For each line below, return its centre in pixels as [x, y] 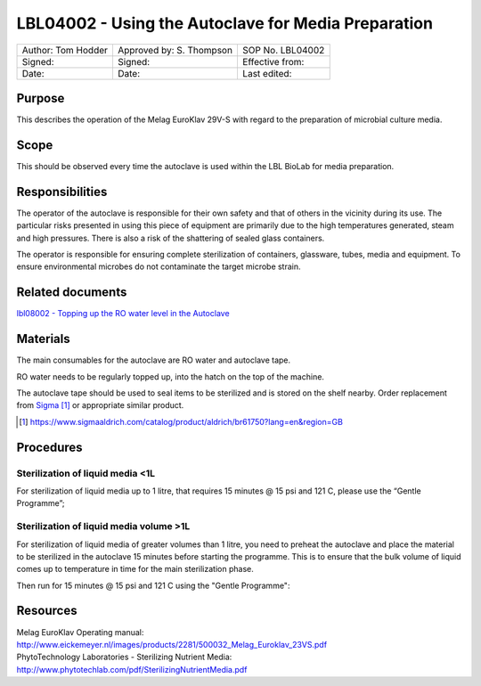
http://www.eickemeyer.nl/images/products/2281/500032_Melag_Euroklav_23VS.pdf [172, 644]
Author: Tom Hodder [65, 50]
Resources [47, 611]
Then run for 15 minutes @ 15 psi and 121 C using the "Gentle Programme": [153, 585]
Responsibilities [62, 192]
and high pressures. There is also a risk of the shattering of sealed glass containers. [171, 238]
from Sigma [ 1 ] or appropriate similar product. [100, 405]
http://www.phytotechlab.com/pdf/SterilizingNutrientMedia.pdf [132, 669]
